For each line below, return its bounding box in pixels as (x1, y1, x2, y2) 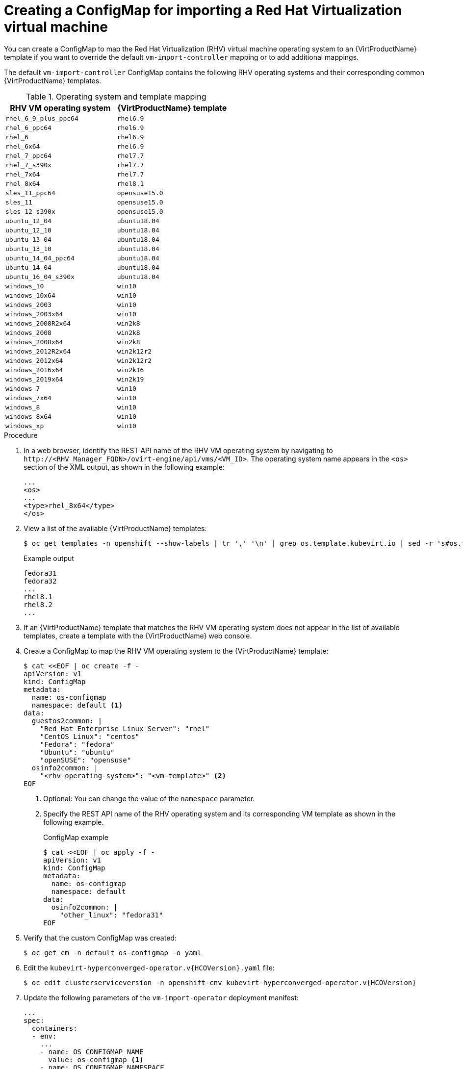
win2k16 (117, 366, 144, 374)
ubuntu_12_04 (5, 217, 51, 225)
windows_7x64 (5, 394, 51, 402)
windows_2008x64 (5, 338, 63, 346)
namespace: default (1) (31, 701, 123, 709)
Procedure (4, 431, 38, 439)
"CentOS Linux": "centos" (40, 732, 140, 740)
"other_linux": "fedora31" (59, 911, 163, 919)
